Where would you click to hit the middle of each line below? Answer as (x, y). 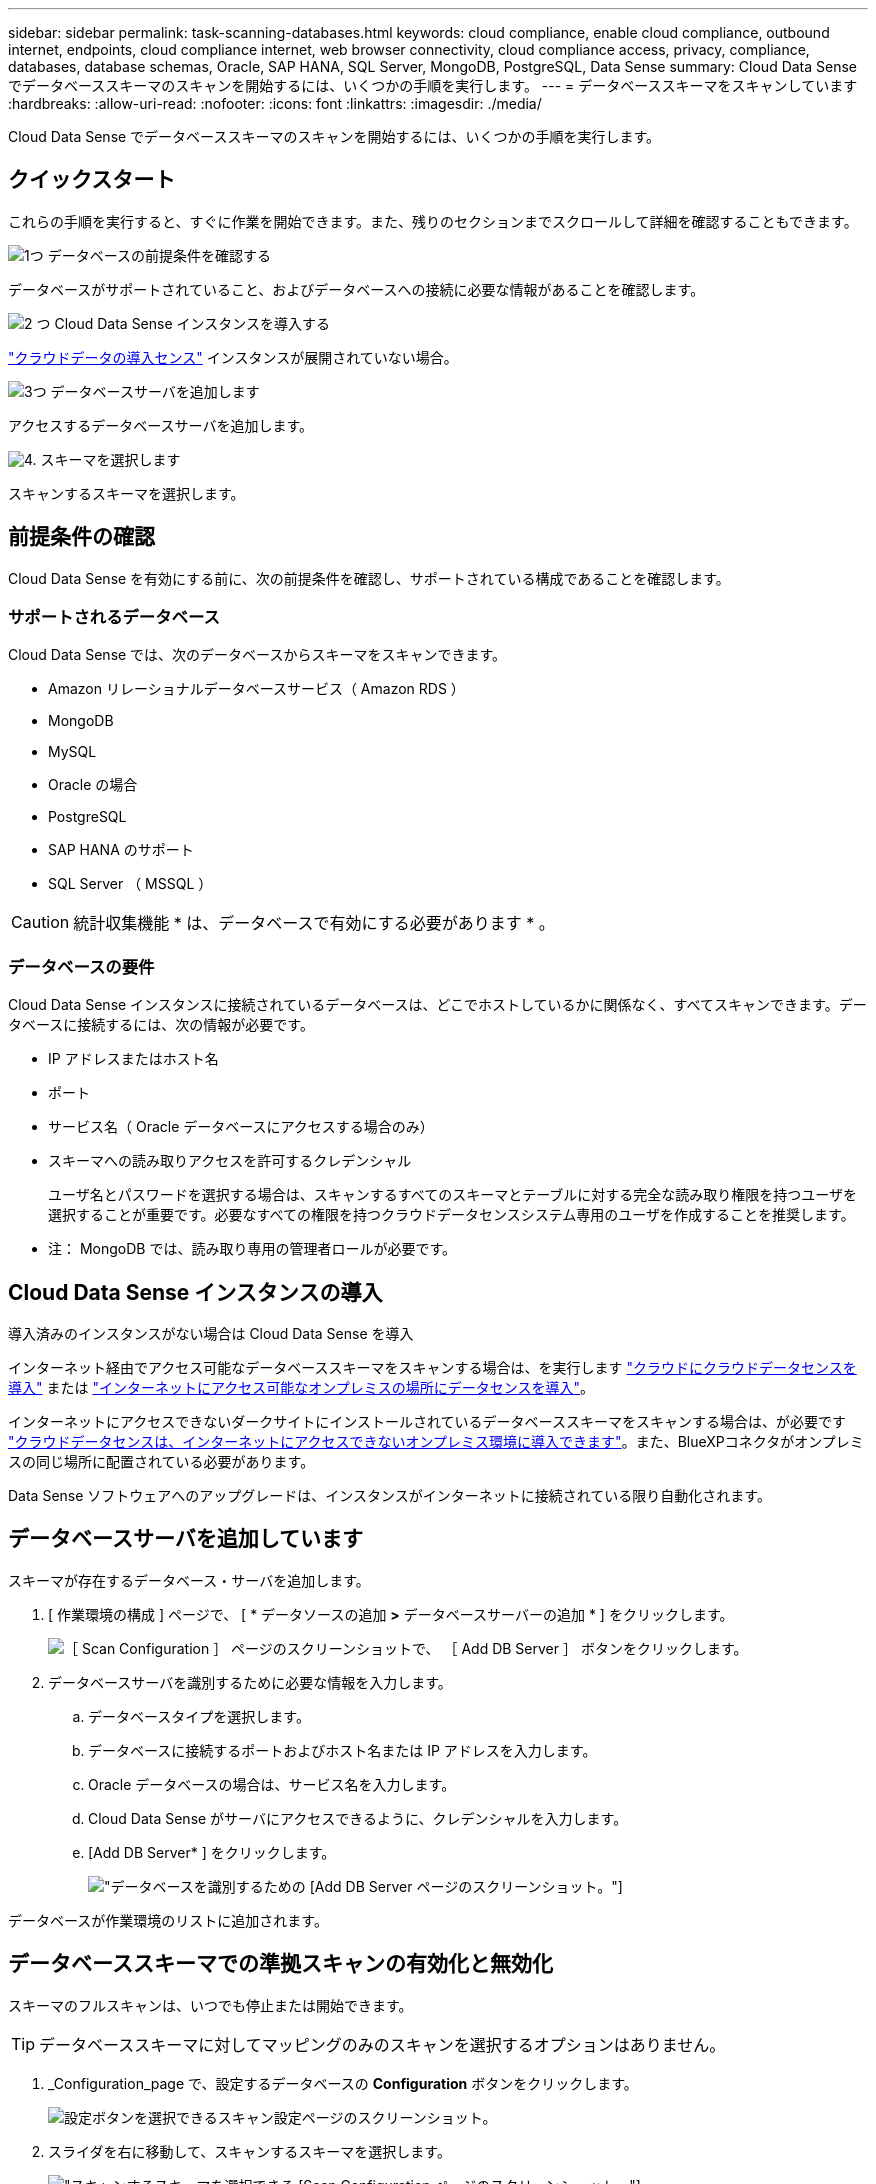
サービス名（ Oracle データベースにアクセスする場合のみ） (241, 1127)
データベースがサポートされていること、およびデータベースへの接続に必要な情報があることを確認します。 (356, 289)
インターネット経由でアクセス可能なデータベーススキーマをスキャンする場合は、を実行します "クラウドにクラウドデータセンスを (432, 1368)
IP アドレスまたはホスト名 (133, 1059)
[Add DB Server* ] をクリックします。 (212, 1852)
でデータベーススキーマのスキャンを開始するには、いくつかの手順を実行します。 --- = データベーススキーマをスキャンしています (433, 85)
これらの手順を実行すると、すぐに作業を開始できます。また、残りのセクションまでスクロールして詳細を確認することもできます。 (433, 221)
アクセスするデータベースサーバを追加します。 (161, 425)
